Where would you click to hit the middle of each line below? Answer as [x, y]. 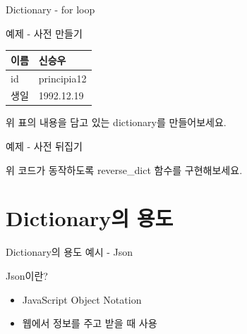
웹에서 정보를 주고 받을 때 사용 [90, 323]
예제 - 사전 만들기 [44, 33]
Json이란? [27, 275]
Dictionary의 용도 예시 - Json [70, 252]
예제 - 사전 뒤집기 [44, 146]
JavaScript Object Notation [82, 299]
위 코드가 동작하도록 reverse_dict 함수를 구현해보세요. [124, 169]
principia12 [62, 78]
